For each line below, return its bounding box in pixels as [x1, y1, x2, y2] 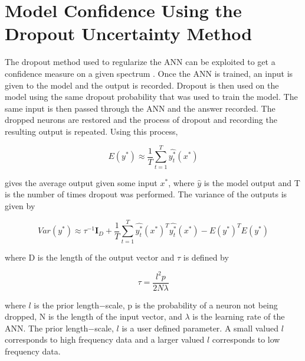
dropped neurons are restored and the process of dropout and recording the [5, 113, 277, 126]
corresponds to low [212, 333, 280, 346]
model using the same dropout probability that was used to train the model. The [5, 90, 298, 103]
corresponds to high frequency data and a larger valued [5, 333, 205, 346]
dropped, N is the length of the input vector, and [5, 310, 182, 323]
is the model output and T [204, 176, 300, 188]
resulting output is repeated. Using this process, [5, 125, 178, 137]
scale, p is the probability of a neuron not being [105, 298, 278, 311]
